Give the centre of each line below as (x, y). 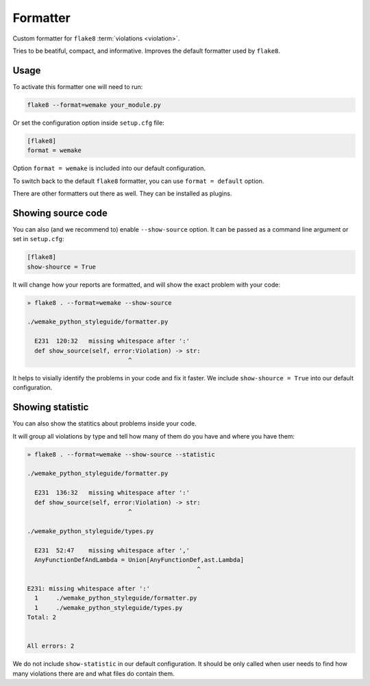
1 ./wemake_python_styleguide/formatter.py (116, 598)
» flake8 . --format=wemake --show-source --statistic (121, 454)
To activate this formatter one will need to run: (78, 86)
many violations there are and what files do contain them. (94, 673)
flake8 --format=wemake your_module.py (94, 105)
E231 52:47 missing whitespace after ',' (112, 550)
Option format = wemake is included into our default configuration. (109, 169)
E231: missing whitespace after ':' (89, 589)
